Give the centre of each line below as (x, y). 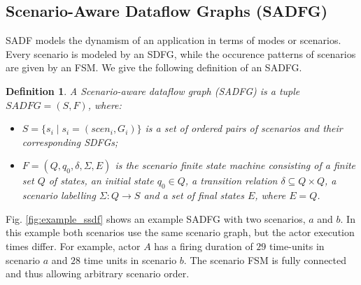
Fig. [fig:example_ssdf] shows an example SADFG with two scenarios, (156, 218)
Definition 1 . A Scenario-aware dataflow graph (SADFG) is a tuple (153, 90)
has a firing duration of (204, 246)
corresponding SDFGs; (70, 141)
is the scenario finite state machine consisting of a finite (235, 165)
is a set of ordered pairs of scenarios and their (244, 128)
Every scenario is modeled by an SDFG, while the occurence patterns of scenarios (181, 53)
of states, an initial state (101, 181)
